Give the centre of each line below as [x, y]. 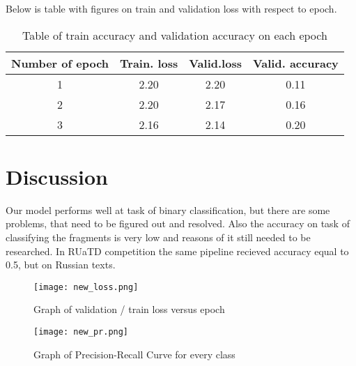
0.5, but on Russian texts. [61, 265]
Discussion [57, 176]
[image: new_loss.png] [86, 287]
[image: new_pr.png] [81, 331]
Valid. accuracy [295, 63]
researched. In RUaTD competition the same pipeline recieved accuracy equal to [177, 251]
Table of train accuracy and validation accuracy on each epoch [175, 35]
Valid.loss [215, 63]
